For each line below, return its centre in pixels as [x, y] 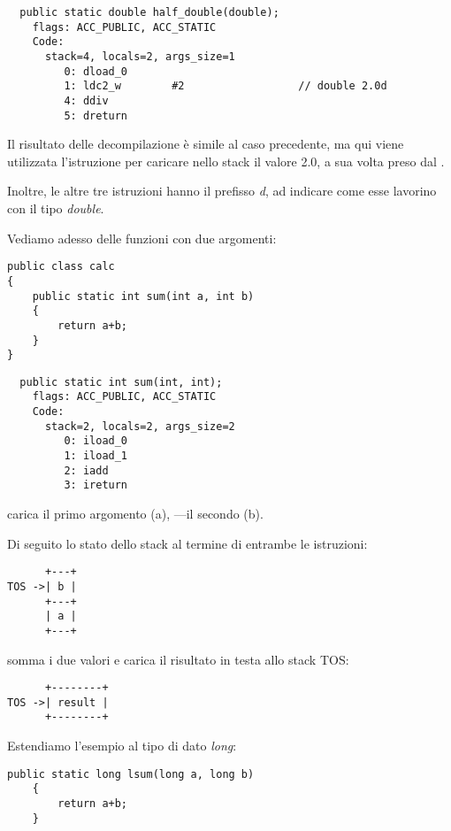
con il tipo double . [56, 208]
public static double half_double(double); [149, 12]
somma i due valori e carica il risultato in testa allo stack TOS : [178, 659]
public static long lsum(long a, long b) [131, 774]
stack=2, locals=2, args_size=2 [140, 426]
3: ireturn [96, 485]
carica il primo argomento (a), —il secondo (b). [135, 514]
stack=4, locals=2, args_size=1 [140, 56]
